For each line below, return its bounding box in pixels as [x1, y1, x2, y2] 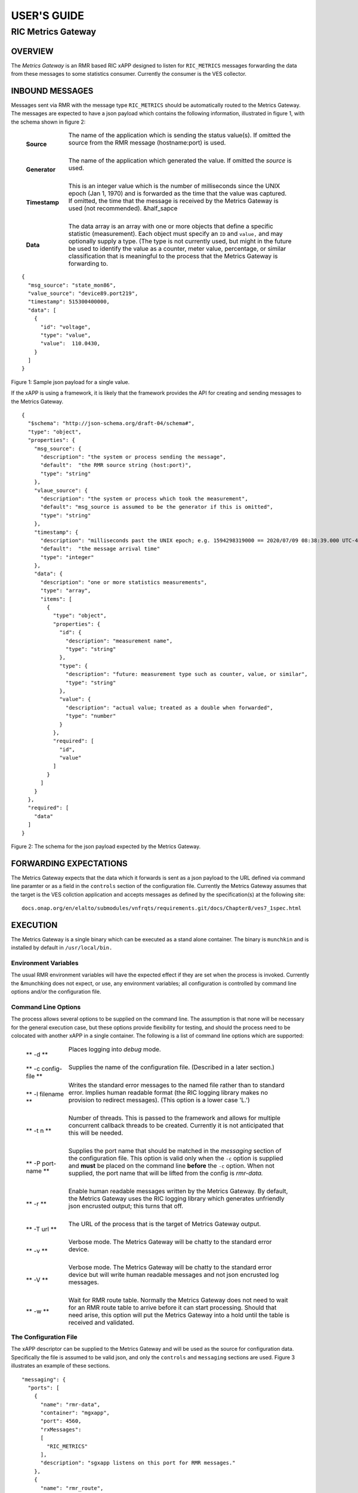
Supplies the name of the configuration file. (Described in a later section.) [68, 1063, 274, 1071]
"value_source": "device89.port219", [27, 290, 138, 297]
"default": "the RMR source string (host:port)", [40, 462, 192, 469]
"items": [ [40, 595, 72, 603]
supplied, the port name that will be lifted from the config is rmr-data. [68, 1169, 264, 1177]
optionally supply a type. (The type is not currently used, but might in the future [68, 237, 292, 245]
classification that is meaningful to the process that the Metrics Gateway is [68, 252, 278, 260]
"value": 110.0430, [40, 340, 101, 347]
